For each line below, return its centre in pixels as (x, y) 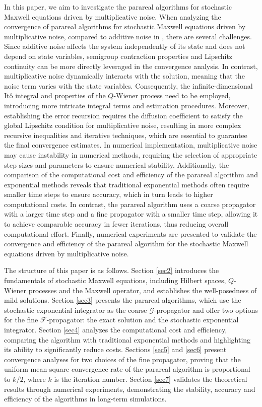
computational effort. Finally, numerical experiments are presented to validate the (130, 233)
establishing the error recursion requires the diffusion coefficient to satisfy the (123, 115)
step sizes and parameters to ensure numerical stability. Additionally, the (117, 164)
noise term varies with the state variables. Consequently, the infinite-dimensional (128, 85)
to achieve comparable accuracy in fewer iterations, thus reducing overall (116, 224)
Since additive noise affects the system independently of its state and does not (125, 46)
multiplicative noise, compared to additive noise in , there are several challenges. (128, 36)
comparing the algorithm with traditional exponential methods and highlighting (127, 339)
